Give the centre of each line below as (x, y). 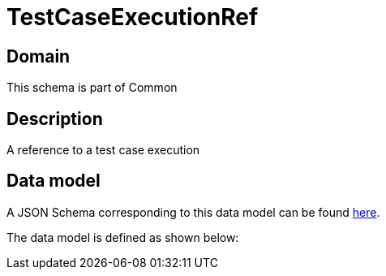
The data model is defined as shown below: (123, 237)
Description (55, 119)
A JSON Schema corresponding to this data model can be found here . (193, 212)
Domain (39, 56)
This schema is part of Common (92, 88)
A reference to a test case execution (103, 150)
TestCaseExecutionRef (133, 17)
